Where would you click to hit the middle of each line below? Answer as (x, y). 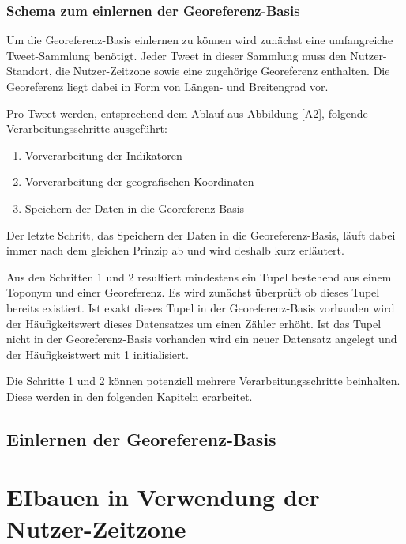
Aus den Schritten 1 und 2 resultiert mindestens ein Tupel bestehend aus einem (199, 276)
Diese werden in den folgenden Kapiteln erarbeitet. (130, 396)
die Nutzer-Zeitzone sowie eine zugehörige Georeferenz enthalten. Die (223, 71)
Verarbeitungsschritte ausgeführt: (87, 128)
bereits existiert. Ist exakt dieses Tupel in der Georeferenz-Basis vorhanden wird (201, 307)
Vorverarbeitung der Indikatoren (103, 155)
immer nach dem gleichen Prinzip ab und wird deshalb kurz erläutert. (175, 250)
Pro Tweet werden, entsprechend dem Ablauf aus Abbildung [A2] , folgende (187, 113)
